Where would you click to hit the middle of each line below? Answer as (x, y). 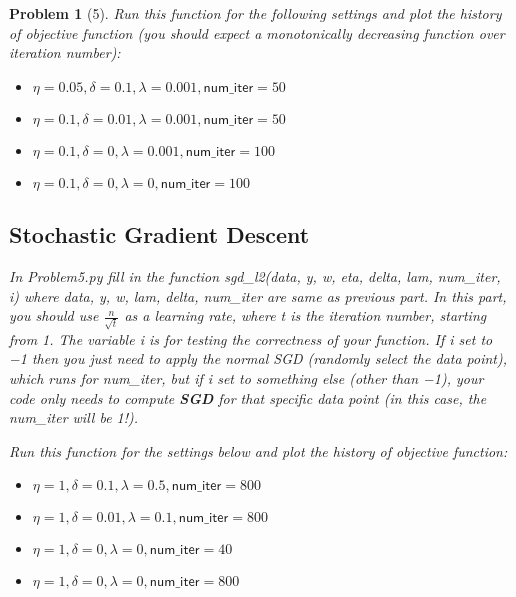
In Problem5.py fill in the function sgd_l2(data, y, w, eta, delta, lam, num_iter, (255, 275)
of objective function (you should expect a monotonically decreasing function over (257, 32)
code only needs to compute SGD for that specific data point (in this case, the (248, 397)
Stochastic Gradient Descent (159, 234)
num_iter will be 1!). (74, 417)
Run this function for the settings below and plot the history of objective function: (258, 450)
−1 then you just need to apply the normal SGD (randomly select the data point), (258, 358)
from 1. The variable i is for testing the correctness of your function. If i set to (251, 338)
